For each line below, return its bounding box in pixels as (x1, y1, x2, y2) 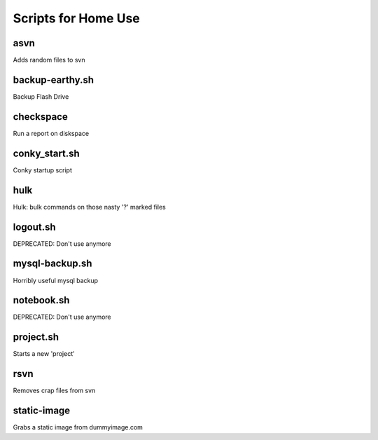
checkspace (13, 111, 68, 123)
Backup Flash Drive (13, 92, 69, 101)
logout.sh (13, 221, 56, 233)
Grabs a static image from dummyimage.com (13, 423, 143, 432)
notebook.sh (13, 294, 70, 306)
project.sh (13, 331, 59, 343)
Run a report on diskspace (13, 129, 90, 137)
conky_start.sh (13, 147, 80, 159)
